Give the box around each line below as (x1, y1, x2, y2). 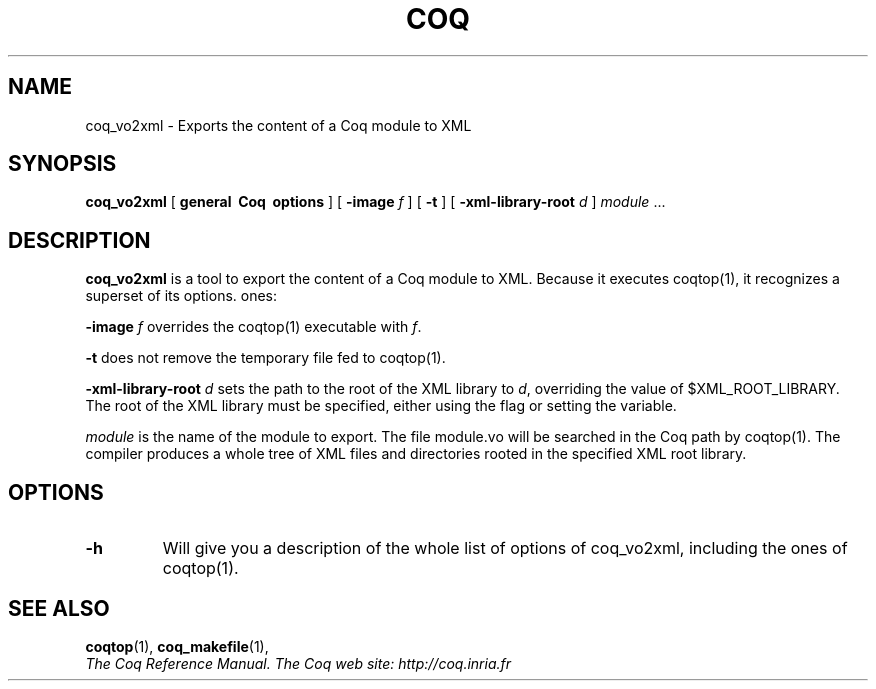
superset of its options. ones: (85, 287, 278, 305)
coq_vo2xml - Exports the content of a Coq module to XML (85, 116, 472, 134)
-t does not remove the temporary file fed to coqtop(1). (85, 349, 446, 367)
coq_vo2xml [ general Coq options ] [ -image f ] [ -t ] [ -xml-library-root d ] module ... (85, 193, 666, 211)
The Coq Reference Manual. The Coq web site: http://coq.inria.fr (85, 654, 512, 672)
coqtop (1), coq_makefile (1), (85, 637, 269, 655)
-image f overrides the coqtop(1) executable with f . (85, 318, 422, 336)
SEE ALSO (8, 595, 110, 621)
